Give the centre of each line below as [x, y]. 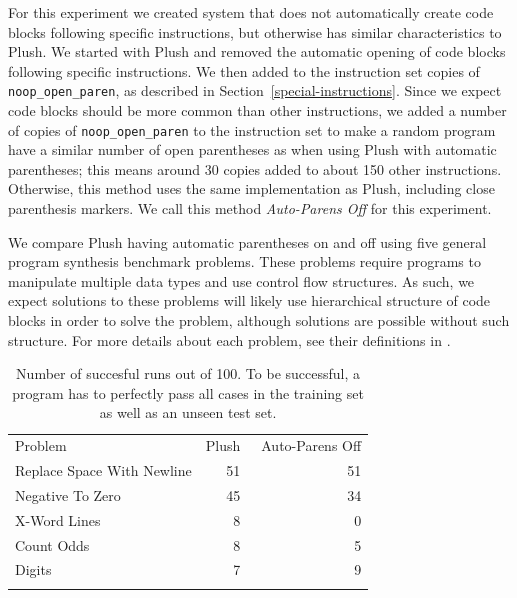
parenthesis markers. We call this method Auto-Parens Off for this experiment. [250, 208]
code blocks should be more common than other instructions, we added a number [257, 110]
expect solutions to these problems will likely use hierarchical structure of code [249, 300]
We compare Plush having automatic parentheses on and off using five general [247, 241]
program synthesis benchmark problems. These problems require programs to [244, 261]
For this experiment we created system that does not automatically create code [251, 12]
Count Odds [52, 544]
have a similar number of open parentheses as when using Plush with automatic [252, 149]
